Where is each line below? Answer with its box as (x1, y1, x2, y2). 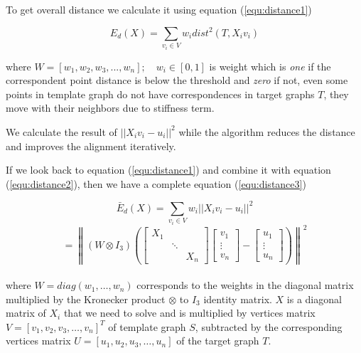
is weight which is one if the (209, 58, 331, 73)
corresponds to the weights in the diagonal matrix (136, 278, 354, 293)
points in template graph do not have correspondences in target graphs (6, 86, 315, 101)
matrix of (6, 305, 46, 320)
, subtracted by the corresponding (195, 319, 343, 334)
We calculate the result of (6, 124, 117, 139)
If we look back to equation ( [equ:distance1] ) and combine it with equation (6, 162, 331, 177)
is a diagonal (286, 291, 342, 306)
